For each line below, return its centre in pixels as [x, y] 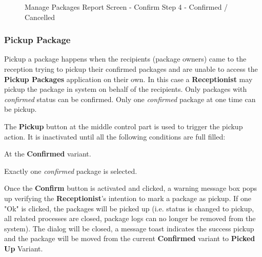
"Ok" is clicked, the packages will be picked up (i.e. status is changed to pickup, [129, 208]
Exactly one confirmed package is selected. [71, 171]
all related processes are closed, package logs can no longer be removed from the [130, 218]
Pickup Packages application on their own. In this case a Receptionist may [128, 79]
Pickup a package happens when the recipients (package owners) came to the [125, 59]
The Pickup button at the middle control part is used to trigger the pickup [124, 126]
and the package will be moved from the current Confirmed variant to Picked [130, 238]
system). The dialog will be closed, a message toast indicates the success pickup [129, 228]
